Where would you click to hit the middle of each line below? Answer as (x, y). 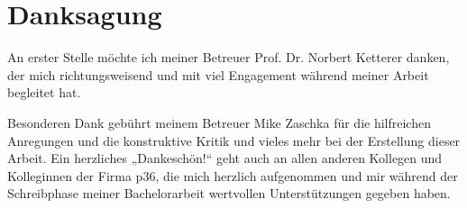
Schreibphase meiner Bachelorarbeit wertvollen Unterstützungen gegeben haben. (229, 193)
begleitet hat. (44, 92)
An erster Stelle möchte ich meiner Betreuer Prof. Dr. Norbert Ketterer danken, (229, 57)
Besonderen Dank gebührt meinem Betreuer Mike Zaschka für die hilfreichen (219, 122)
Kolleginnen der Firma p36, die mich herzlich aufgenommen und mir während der (233, 175)
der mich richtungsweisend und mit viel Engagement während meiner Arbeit (218, 74)
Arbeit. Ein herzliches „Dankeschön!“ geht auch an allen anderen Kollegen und (225, 158)
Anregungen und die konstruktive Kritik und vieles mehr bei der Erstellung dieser (234, 140)
